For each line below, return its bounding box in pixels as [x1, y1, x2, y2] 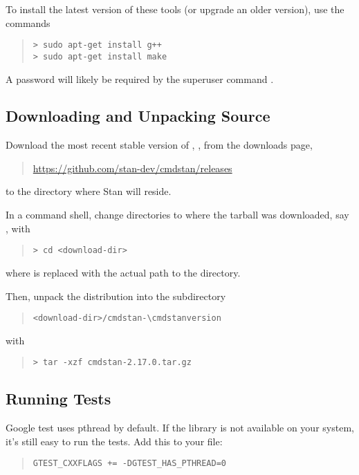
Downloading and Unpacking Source [6, 105, 270, 127]
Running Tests [6, 388, 111, 409]
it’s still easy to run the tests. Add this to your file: [6, 434, 223, 448]
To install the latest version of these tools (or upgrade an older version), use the [6, 2, 344, 16]
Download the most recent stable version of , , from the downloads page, [6, 138, 313, 152]
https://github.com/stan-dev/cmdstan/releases [33, 160, 232, 175]
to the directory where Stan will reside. [6, 184, 172, 198]
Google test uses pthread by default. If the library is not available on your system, [6, 420, 354, 435]
